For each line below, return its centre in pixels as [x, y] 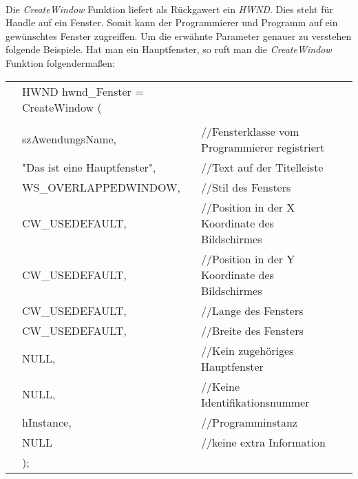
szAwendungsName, [70, 139]
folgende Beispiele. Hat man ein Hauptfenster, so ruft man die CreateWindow [169, 49]
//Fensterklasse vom [250, 131]
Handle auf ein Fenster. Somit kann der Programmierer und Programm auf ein [172, 22]
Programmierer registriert [263, 147]
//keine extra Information [263, 442]
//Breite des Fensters [252, 330]
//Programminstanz [249, 422]
